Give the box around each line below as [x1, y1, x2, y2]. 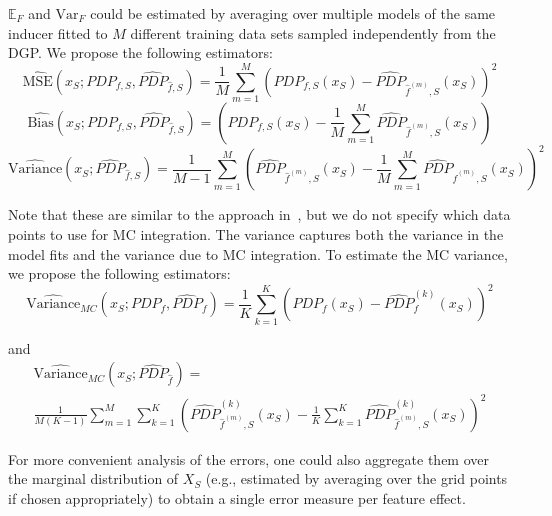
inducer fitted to [8, 22, 108, 43]
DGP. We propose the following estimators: [8, 42, 273, 63]
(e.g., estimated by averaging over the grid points [205, 468, 508, 489]
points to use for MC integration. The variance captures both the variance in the [8, 224, 504, 244]
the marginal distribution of [8, 468, 179, 489]
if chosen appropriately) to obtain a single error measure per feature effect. [8, 487, 466, 508]
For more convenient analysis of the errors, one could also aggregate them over [8, 448, 490, 469]
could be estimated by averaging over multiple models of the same [90, 3, 496, 23]
